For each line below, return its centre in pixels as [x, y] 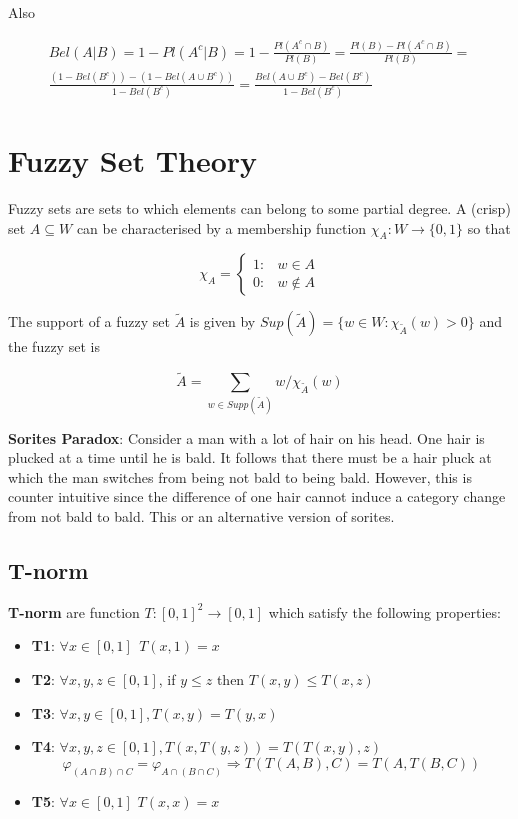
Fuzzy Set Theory [133, 160]
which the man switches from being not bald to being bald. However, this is [240, 476]
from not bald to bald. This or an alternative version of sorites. [201, 515]
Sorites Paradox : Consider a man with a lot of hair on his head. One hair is [246, 437]
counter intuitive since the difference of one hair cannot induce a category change [257, 496]
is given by [222, 321]
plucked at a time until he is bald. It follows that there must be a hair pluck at [250, 457]
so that [489, 227]
